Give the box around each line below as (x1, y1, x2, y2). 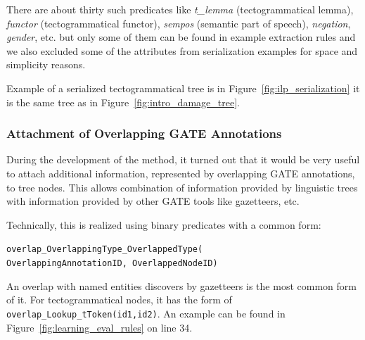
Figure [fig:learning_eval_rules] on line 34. (6, 320, 193, 334)
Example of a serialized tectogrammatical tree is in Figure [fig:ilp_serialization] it (6, 80, 360, 95)
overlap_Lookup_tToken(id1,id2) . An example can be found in (6, 306, 286, 320)
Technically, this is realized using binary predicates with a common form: (6, 217, 321, 232)
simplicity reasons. (6, 57, 86, 72)
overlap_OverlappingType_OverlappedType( (6, 244, 203, 255)
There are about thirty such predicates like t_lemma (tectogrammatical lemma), (6, 2, 354, 16)
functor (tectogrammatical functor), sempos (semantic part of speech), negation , (6, 15, 351, 30)
